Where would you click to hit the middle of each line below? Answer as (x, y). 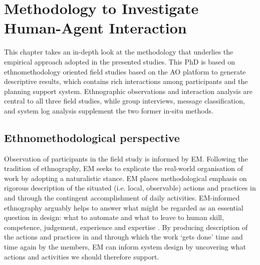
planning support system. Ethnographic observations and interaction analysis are (128, 91)
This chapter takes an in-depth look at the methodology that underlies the (119, 52)
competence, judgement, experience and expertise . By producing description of (126, 227)
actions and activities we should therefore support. (82, 256)
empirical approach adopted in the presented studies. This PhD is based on (120, 61)
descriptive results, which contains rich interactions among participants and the (126, 81)
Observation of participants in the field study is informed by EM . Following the (126, 158)
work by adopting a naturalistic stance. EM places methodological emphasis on (125, 178)
